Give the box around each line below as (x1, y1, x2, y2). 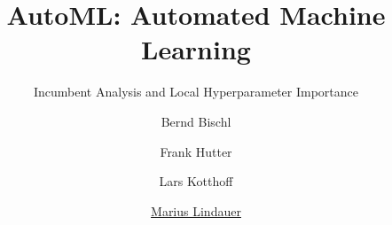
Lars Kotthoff (159, 172, 233, 190)
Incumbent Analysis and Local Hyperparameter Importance (33, 82, 359, 101)
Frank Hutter (160, 142, 232, 160)
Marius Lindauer (151, 201, 241, 220)
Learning (141, 31, 251, 67)
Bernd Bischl (161, 112, 231, 130)
